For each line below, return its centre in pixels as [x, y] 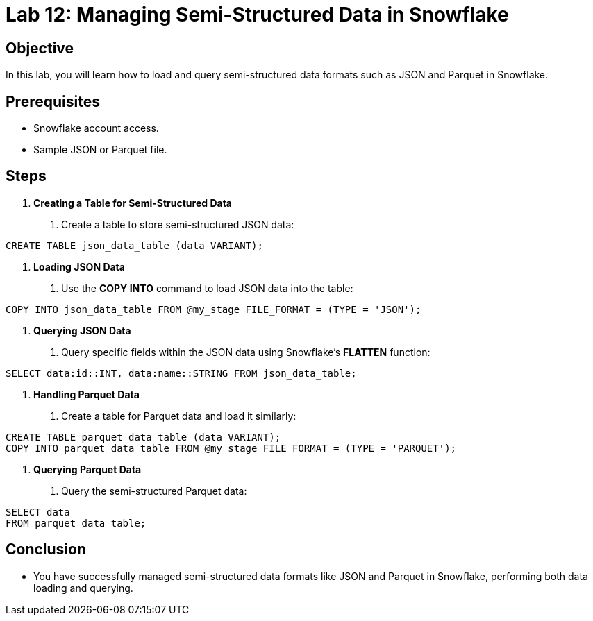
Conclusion [46, 550]
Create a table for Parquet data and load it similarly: [179, 416]
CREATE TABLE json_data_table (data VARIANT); [134, 245]
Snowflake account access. [96, 128]
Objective [40, 48]
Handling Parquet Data [86, 394]
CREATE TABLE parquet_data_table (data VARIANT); [143, 437]
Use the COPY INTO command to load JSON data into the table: [207, 288]
